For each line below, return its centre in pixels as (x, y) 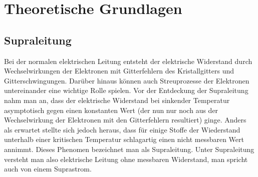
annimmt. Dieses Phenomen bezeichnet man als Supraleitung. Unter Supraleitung (129, 149)
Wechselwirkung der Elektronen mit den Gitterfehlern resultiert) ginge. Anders (125, 120)
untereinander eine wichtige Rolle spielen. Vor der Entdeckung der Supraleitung (126, 90)
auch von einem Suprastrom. (48, 169)
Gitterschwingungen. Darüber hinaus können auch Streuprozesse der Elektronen (127, 80)
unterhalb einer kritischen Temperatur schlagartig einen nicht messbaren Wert (124, 139)
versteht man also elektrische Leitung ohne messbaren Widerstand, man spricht (126, 159)
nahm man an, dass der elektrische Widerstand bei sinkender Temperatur (117, 100)
